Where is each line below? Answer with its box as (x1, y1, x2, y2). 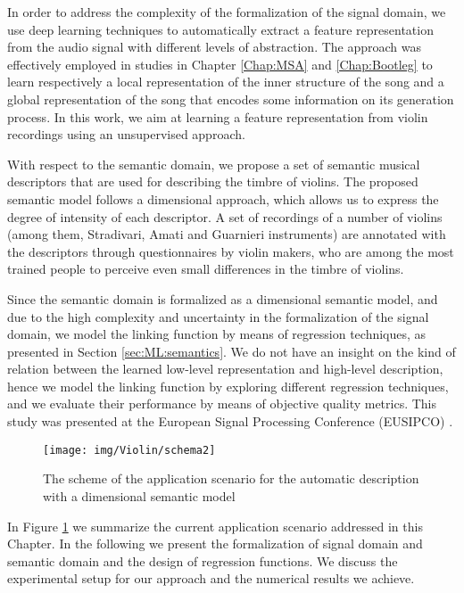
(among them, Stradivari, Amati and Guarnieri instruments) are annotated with (7, 225, 446, 243)
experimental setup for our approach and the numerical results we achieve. (7, 569, 415, 588)
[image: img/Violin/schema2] (43, 443, 216, 457)
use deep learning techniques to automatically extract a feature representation (7, 20, 434, 38)
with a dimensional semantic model (43, 486, 236, 505)
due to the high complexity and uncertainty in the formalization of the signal (7, 307, 429, 325)
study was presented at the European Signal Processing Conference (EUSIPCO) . (7, 412, 453, 431)
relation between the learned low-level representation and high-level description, (7, 359, 443, 378)
